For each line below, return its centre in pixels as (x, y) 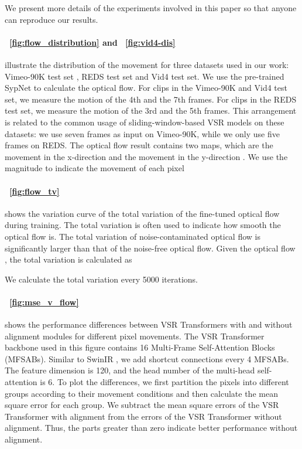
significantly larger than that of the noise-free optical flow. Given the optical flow (150, 248)
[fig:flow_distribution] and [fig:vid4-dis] (92, 42)
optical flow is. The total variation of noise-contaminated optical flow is (133, 236)
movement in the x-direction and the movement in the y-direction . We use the (146, 156)
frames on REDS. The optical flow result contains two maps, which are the (139, 145)
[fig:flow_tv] (35, 191)
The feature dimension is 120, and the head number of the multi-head (130, 370)
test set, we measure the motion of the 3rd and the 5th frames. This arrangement (151, 110)
